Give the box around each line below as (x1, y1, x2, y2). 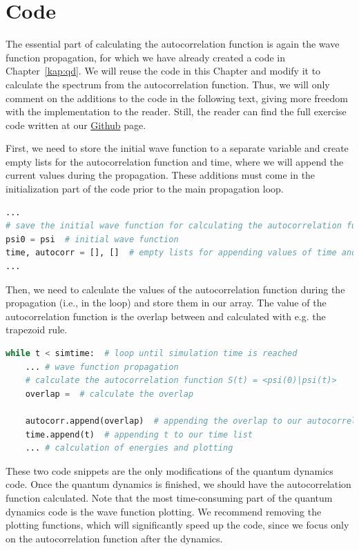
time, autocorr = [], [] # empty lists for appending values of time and (6, 248, 357, 258)
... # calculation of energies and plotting (25, 443, 233, 453)
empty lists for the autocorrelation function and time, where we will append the (6, 154, 344, 168)
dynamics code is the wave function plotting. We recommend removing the (6, 504, 322, 518)
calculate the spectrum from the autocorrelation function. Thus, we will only (6, 77, 330, 91)
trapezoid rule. (6, 322, 68, 337)
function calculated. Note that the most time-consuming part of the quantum (6, 490, 333, 504)
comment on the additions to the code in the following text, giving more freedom (6, 90, 348, 105)
